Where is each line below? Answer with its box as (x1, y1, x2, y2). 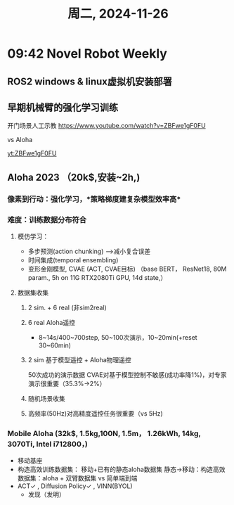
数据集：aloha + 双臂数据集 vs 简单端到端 (17, 474, 138, 482)
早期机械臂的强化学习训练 (7, 101, 118, 113)
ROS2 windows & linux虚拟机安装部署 (7, 75, 172, 87)
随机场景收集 (27, 395, 65, 402)
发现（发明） (27, 490, 65, 499)
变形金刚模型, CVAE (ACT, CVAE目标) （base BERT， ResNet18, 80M (27, 264, 227, 273)
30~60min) (38, 341, 72, 350)
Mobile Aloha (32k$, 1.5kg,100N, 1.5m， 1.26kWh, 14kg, (7, 428, 202, 438)
